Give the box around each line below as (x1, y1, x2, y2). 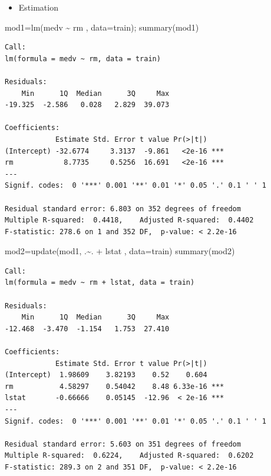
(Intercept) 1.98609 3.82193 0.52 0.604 (5, 371, 207, 380)
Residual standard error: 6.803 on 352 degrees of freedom (5, 204, 241, 213)
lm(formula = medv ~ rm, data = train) (5, 54, 161, 63)
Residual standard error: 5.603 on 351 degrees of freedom (5, 440, 241, 448)
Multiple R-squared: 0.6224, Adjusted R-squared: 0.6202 (5, 451, 254, 460)
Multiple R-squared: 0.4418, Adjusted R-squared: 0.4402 (5, 216, 254, 225)
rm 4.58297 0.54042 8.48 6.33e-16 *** (5, 382, 224, 391)
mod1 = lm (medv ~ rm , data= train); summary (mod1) (5, 21, 199, 33)
